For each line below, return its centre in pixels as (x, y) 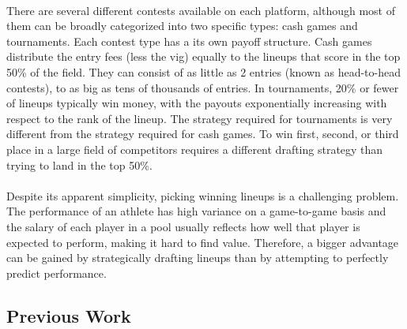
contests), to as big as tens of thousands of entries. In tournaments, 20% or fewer (203, 87)
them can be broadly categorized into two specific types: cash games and (182, 26)
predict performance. (57, 273)
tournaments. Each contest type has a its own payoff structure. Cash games (189, 41)
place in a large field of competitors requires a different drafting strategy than (195, 149)
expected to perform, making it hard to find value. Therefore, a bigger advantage (203, 242)
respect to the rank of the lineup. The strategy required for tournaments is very (200, 118)
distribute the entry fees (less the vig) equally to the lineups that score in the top (203, 56)
